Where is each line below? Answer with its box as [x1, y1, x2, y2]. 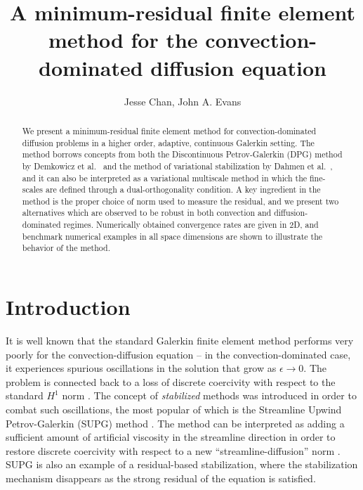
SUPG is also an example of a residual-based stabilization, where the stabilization [6, 457, 358, 472]
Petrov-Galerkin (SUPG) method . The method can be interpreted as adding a [6, 415, 345, 430]
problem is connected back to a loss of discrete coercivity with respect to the [6, 374, 336, 389]
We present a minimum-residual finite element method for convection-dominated [22, 124, 317, 136]
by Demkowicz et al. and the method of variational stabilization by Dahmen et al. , [22, 160, 333, 172]
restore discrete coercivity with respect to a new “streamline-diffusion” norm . [6, 443, 341, 458]
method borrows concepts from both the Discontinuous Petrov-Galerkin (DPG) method [22, 148, 343, 160]
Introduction [6, 292, 131, 321]
